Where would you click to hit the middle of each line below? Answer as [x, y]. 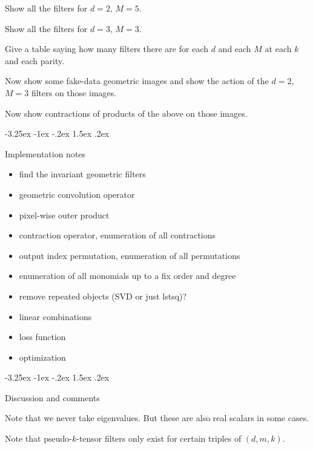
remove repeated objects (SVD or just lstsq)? [103, 296]
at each [278, 49]
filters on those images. [74, 92]
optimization [42, 357]
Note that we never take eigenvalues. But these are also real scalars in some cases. [157, 418]
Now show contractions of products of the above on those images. [126, 113]
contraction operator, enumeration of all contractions [117, 235]
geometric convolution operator [77, 194]
